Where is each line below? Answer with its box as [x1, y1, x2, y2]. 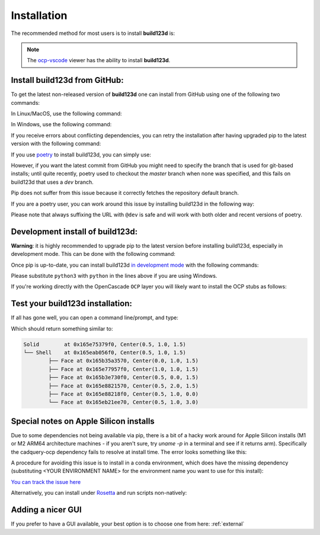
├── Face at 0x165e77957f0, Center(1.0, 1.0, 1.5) [48, 366, 199, 373]
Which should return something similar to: [11, 325, 113, 332]
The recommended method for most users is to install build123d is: [11, 30, 175, 37]
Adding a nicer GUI [11, 505, 82, 515]
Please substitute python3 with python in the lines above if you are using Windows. [11, 273, 217, 279]
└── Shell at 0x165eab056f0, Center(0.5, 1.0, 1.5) [23, 350, 186, 356]
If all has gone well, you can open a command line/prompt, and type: [11, 314, 179, 321]
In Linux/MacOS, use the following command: [11, 110, 122, 117]
